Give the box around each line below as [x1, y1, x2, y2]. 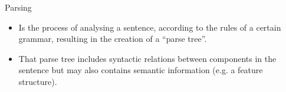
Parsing [5, 1, 32, 13]
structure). [18, 75, 57, 87]
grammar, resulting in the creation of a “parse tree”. [18, 32, 207, 45]
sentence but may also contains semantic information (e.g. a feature [18, 64, 263, 76]
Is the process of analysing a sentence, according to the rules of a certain [18, 21, 281, 33]
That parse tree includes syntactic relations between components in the [18, 52, 277, 64]
